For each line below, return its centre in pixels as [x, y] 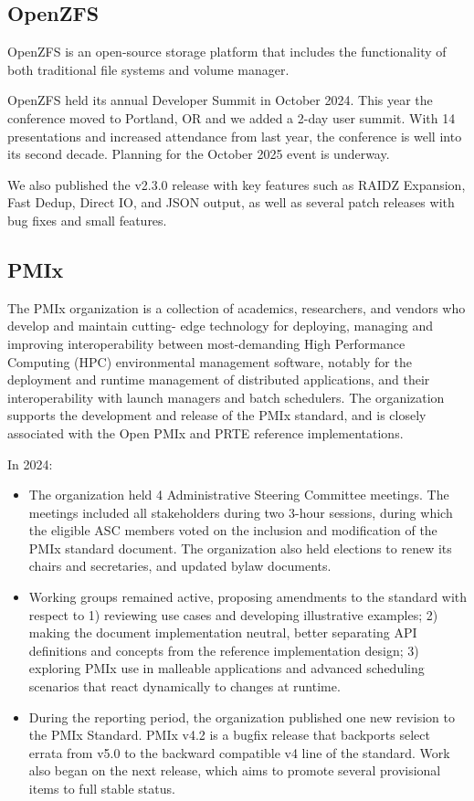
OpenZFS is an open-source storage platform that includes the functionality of [227, 52]
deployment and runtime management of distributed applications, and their [219, 379]
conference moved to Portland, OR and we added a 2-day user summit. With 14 [232, 117]
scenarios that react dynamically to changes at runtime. [184, 686]
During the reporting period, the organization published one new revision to [242, 717]
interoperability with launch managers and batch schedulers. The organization [226, 397]
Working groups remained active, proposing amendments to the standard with [248, 597]
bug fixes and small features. [87, 220]
